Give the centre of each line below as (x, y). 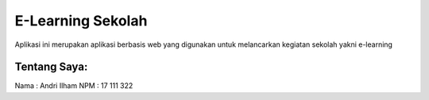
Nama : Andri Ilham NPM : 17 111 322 (74, 86)
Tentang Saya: (51, 67)
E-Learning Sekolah (81, 21)
